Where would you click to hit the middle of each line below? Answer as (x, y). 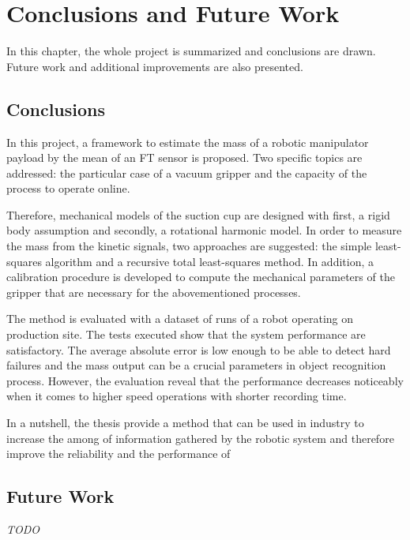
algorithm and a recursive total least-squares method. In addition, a (209, 261)
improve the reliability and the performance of (118, 454)
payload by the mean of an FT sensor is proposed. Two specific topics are (184, 157)
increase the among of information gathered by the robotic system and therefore (200, 438)
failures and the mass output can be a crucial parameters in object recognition (196, 365)
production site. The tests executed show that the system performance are (186, 334)
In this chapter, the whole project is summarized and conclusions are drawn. (191, 51)
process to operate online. (68, 188)
